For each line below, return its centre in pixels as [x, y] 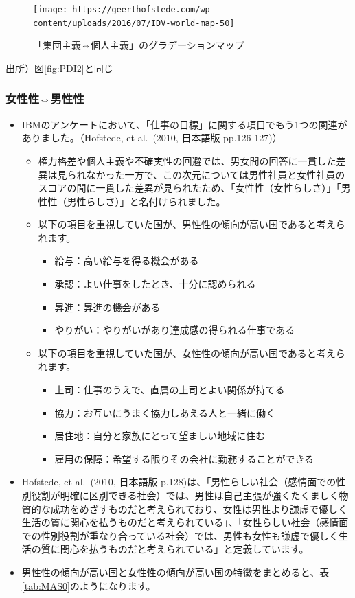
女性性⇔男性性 [45, 99]
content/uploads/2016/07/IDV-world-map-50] [134, 23]
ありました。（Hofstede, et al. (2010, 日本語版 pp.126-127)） [152, 138]
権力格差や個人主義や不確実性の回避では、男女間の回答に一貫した [187, 160]
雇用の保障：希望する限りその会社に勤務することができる [184, 458]
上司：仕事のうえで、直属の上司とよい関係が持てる [170, 390]
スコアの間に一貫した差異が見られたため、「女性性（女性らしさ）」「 [190, 188]
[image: [50, 10]
